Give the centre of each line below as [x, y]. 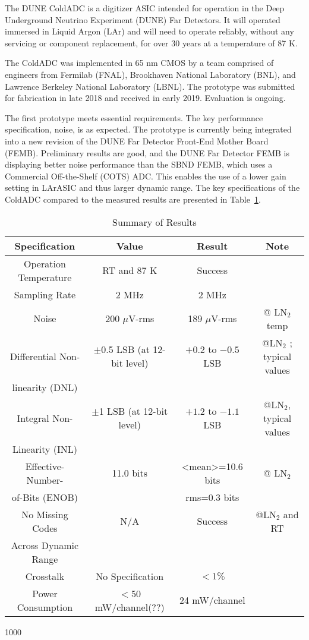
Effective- [45, 466]
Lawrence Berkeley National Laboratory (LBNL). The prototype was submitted [150, 86]
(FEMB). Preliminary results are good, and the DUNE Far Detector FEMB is [147, 152]
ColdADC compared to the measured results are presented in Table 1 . [133, 199]
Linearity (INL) [45, 449]
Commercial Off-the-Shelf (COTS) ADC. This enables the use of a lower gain [146, 176]
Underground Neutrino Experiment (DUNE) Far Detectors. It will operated [143, 19]
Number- [45, 480]
